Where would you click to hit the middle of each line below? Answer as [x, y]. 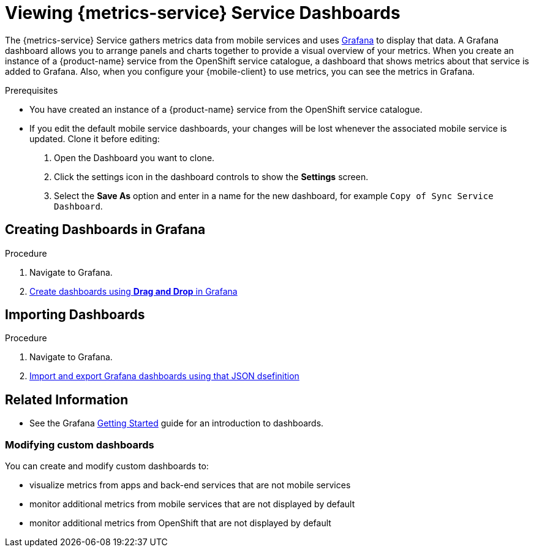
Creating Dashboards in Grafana [105, 230]
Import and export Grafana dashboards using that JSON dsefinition [164, 376]
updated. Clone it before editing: [95, 138]
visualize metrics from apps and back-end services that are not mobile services [190, 485]
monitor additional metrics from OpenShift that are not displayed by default [180, 523]
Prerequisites [32, 90]
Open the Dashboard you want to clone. [134, 157]
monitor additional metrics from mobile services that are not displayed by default [192, 504]
